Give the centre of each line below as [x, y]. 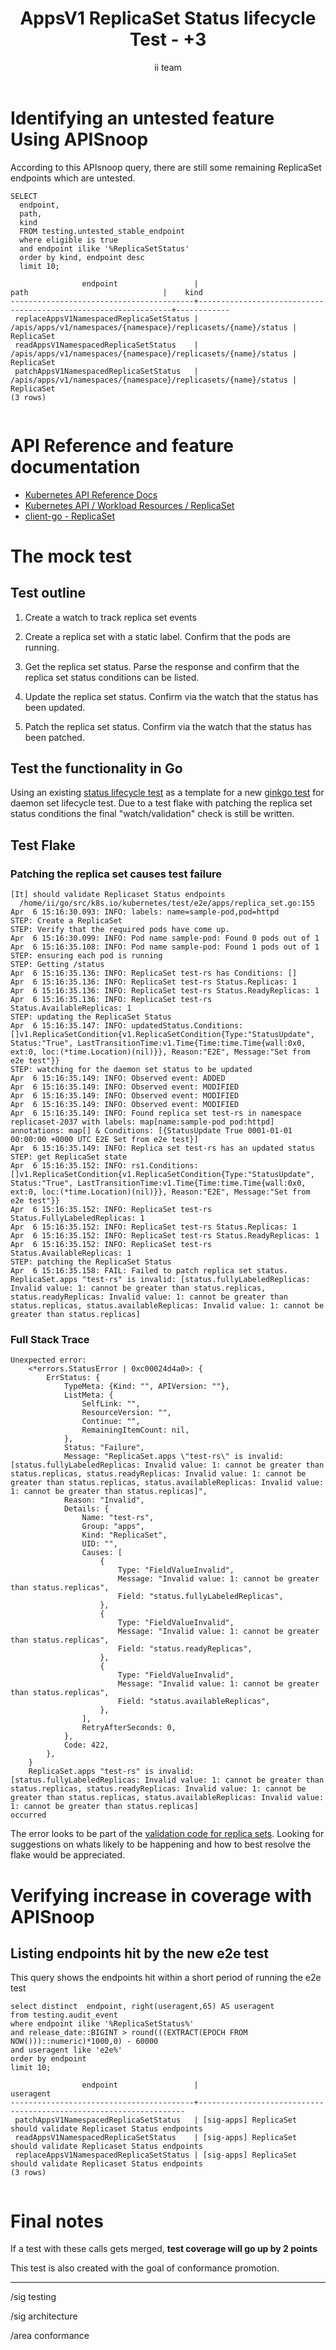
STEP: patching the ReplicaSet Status [91, 1262]
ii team [168, 67]
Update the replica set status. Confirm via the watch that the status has [171, 696]
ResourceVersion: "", [126, 1413]
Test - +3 [168, 39]
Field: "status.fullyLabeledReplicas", [200, 1597]
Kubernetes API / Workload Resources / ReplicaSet [129, 505]
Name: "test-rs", [118, 1518]
